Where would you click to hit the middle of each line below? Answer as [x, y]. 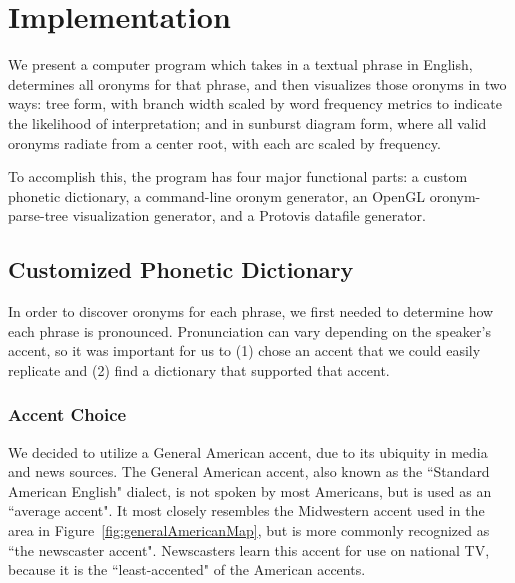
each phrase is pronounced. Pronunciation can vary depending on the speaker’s [249, 330]
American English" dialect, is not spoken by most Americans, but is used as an [250, 490]
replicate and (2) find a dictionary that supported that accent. [199, 369]
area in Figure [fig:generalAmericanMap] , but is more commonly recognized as [249, 530]
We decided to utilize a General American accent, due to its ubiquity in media [248, 451]
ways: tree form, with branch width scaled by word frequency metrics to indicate [255, 103]
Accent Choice [67, 414]
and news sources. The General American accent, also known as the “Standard [249, 471]
